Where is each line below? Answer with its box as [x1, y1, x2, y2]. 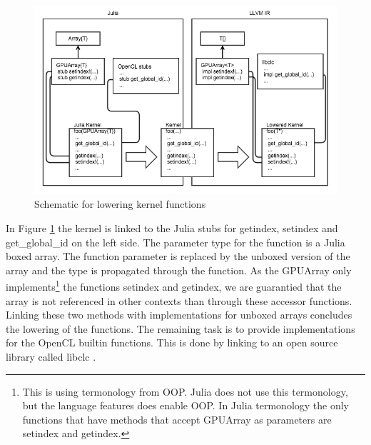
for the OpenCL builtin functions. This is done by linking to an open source [6, 335, 338, 350]
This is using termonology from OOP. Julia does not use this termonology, [22, 384, 348, 399]
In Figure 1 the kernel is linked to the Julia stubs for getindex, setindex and [6, 221, 338, 236]
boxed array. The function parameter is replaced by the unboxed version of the [6, 249, 350, 264]
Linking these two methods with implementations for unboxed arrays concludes [6, 307, 352, 322]
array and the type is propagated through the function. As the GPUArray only [6, 262, 352, 277]
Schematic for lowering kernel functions [34, 196, 206, 211]
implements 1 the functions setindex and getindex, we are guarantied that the [6, 277, 342, 294]
